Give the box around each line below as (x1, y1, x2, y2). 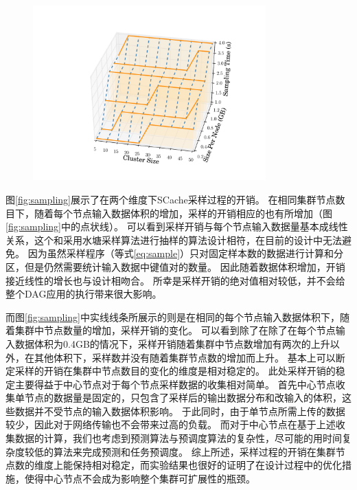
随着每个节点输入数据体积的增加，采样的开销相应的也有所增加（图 (34, 205, 332, 220)
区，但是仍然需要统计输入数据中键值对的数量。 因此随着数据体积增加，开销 (5, 259, 345, 274)
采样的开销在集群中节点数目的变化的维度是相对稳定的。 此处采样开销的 (14, 364, 336, 378)
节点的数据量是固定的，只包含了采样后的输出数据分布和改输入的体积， (24, 390, 342, 405)
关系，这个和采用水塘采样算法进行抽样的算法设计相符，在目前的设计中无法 (5, 232, 342, 247)
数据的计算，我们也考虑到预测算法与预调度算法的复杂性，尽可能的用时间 (14, 431, 342, 445)
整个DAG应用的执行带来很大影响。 (5, 287, 162, 301)
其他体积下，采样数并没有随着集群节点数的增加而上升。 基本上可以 (34, 350, 336, 364)
